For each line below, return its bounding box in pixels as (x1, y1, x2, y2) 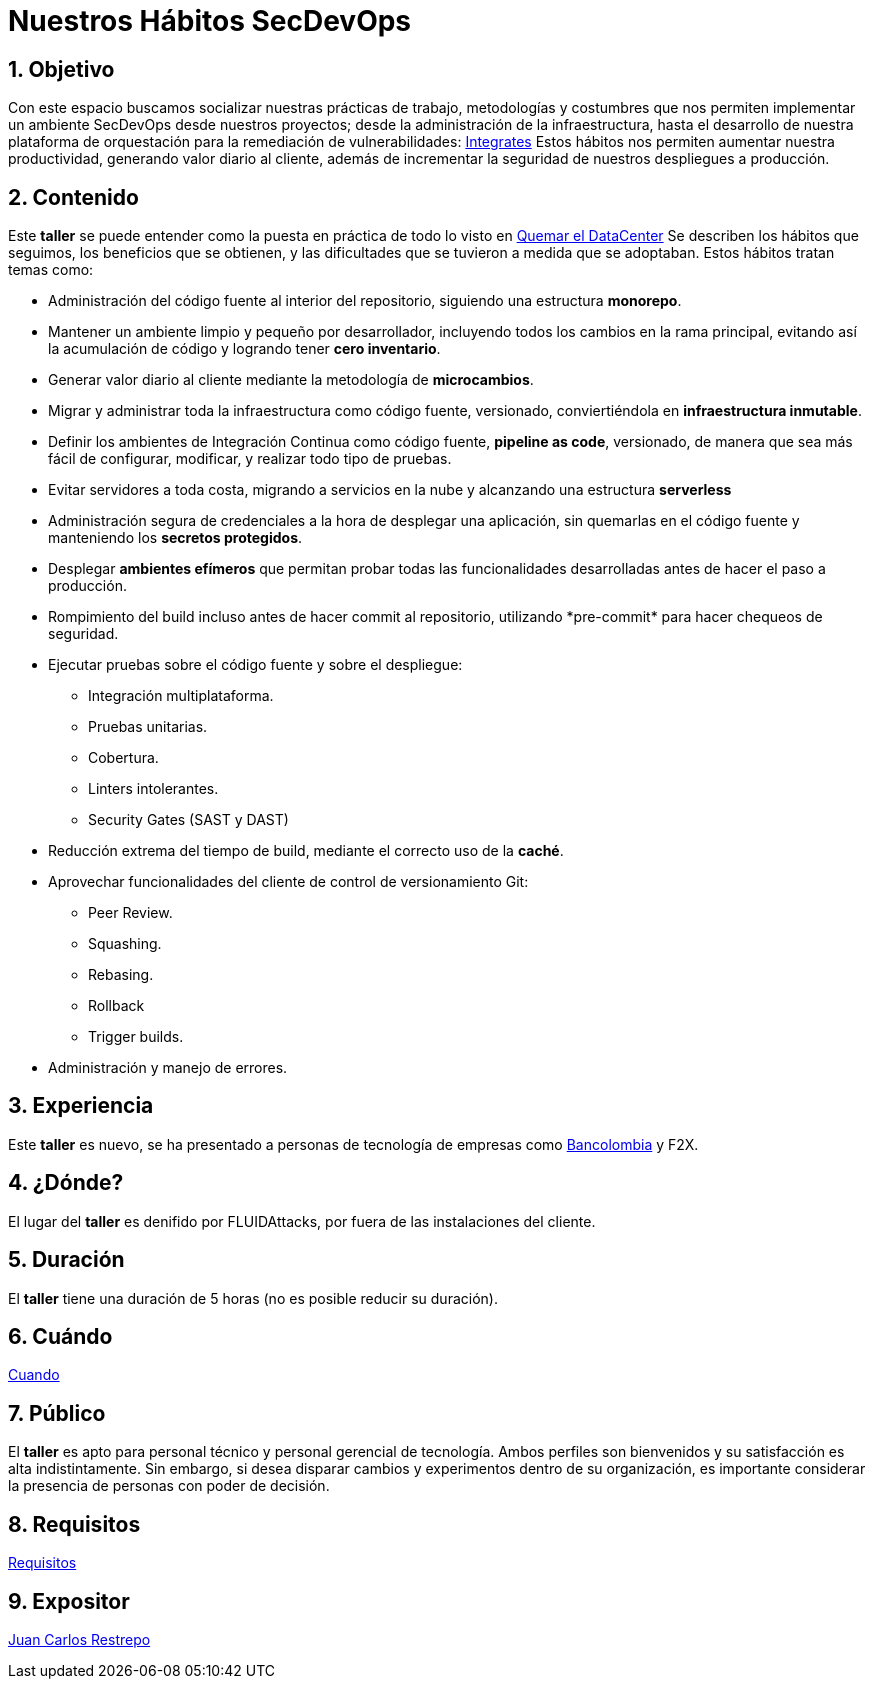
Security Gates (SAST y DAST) (88, 811, 289, 829)
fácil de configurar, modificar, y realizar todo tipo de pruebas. (48, 450, 452, 468)
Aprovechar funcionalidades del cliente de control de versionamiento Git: (48, 873, 529, 891)
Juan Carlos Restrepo (8, 1630, 151, 1648)
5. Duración (8, 1247, 125, 1273)
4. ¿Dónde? (8, 1170, 124, 1196)
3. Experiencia (8, 1093, 154, 1119)
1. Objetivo (8, 56, 115, 82)
